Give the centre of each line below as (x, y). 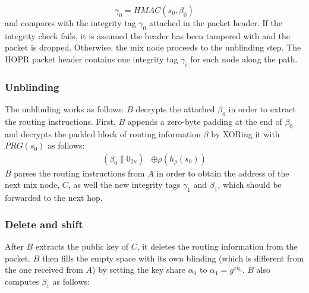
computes (22, 281)
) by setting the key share (139, 270)
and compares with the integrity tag (70, 23)
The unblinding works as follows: (64, 109)
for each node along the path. (244, 59)
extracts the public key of (82, 246)
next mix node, (32, 185)
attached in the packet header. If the (215, 23)
